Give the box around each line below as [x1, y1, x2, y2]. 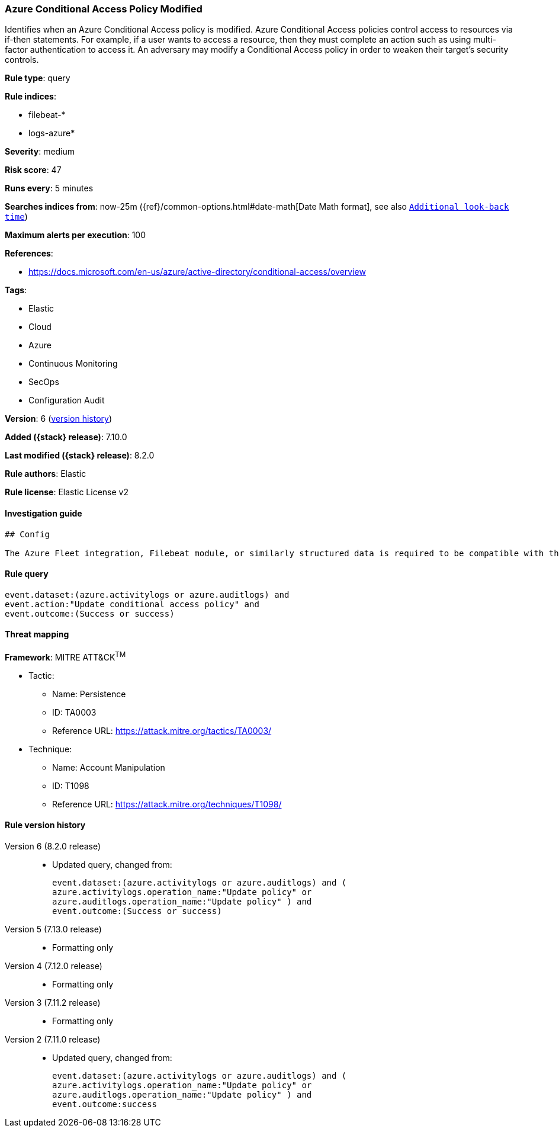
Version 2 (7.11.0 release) [5, 1034, 101, 1044]
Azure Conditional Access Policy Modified [5, 3, 203, 15]
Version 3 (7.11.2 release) [5, 997, 101, 1008]
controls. [5, 54, 39, 65]
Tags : [5, 285, 27, 296]
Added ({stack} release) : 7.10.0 [5, 432, 127, 442]
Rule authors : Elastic [5, 469, 86, 479]
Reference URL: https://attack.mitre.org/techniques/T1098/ [52, 799, 282, 809]
